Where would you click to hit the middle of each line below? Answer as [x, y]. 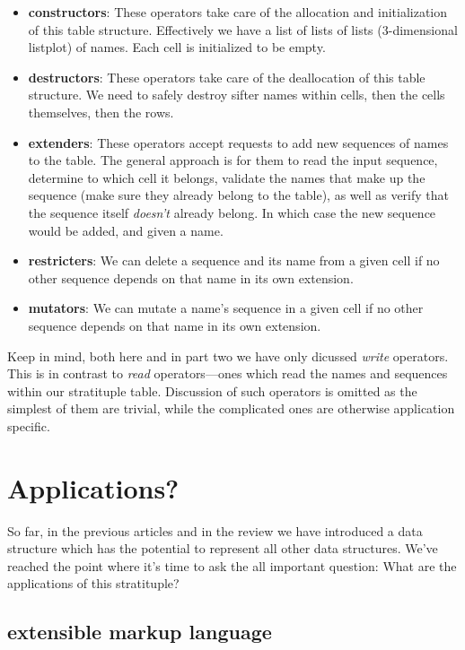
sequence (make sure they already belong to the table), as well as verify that [239, 195]
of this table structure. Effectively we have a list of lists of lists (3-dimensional [243, 29]
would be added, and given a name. [126, 230]
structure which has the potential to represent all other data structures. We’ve [223, 548]
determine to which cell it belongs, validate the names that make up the [227, 177]
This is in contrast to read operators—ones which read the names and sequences [228, 373]
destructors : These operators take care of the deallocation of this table [227, 77]
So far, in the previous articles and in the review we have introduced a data [215, 530]
